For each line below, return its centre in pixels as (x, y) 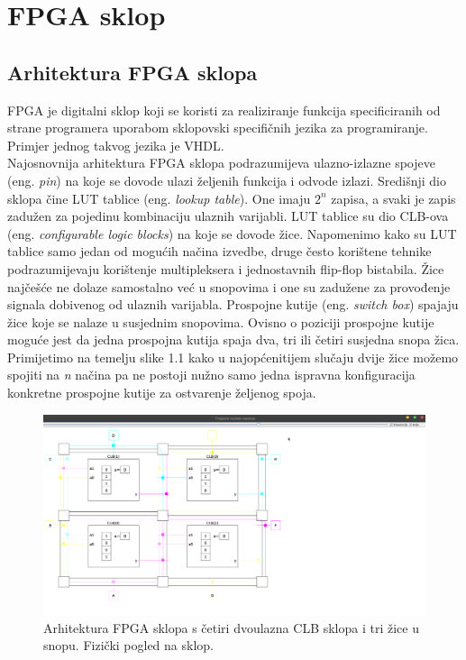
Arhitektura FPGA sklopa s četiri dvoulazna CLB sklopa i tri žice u (231, 627)
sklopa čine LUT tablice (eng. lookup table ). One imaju (159, 198)
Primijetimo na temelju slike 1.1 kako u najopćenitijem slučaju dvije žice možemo (233, 357)
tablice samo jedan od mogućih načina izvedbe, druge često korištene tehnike (219, 251)
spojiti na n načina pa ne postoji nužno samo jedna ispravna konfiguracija (211, 375)
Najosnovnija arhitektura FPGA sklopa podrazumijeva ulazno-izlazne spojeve (221, 163)
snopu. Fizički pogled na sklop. (128, 645)
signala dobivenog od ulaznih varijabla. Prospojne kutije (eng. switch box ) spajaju (233, 304)
